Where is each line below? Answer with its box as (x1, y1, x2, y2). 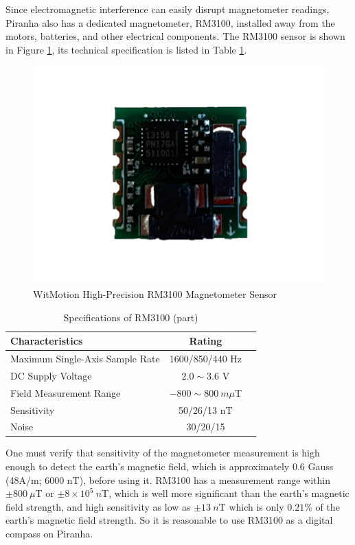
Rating (189, 334, 222, 348)
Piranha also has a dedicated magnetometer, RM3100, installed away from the (5, 15, 335, 30)
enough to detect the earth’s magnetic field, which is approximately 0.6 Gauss (5, 459, 334, 474)
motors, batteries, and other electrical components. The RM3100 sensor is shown (5, 29, 345, 43)
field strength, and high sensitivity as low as (5, 499, 191, 513)
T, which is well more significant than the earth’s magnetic (102, 486, 350, 500)
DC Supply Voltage (10, 368, 92, 382)
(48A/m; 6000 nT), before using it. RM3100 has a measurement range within (5, 472, 331, 487)
